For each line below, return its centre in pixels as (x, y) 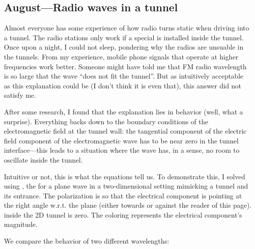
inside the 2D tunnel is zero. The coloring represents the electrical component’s (123, 214)
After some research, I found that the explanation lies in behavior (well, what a (124, 111)
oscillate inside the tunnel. (43, 159)
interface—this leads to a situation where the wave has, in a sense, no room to (122, 150)
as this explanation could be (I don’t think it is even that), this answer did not (123, 85)
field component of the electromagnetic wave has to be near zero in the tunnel (121, 140)
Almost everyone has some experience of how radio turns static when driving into (127, 28)
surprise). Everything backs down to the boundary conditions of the (106, 121)
